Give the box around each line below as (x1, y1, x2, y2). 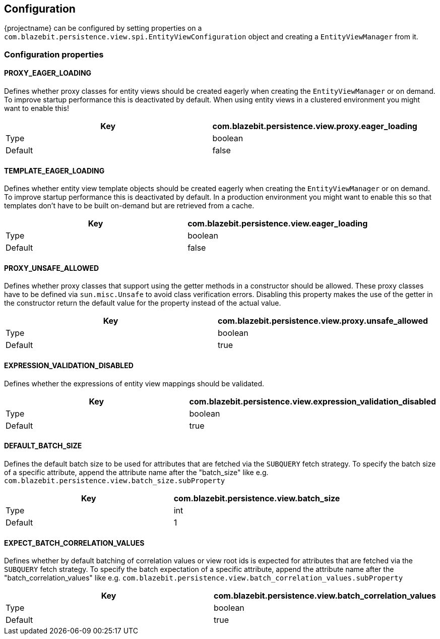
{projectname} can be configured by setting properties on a (4, 24, 202, 33)
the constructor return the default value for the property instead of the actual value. (4, 299, 281, 308)
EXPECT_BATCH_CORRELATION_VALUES (4, 538, 145, 547)
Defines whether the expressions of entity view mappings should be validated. (4, 379, 265, 388)
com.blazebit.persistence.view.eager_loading (187, 218, 368, 229)
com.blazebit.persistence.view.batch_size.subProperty (4, 476, 225, 485)
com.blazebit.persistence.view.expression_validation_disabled (189, 396, 436, 406)
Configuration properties (4, 49, 104, 60)
